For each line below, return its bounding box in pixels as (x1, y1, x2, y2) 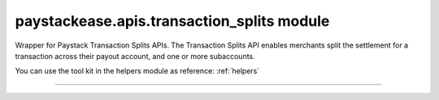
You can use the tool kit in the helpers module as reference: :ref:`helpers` (15, 66, 260, 76)
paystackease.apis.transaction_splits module (15, 12, 330, 30)
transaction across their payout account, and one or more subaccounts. (15, 51, 255, 60)
